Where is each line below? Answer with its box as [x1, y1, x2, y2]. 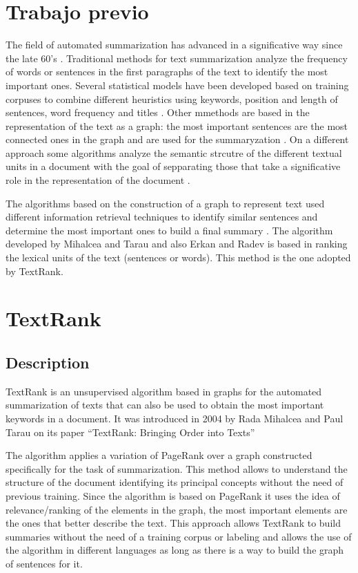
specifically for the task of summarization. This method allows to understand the [6, 461, 348, 476]
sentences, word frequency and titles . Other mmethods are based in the [6, 105, 310, 120]
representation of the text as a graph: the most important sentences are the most [6, 118, 348, 133]
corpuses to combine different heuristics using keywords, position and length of [6, 91, 338, 106]
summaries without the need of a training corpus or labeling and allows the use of [6, 529, 352, 543]
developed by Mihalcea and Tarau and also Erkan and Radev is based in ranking [6, 236, 348, 251]
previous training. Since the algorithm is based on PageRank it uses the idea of [6, 488, 340, 502]
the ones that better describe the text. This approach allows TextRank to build [6, 516, 341, 530]
